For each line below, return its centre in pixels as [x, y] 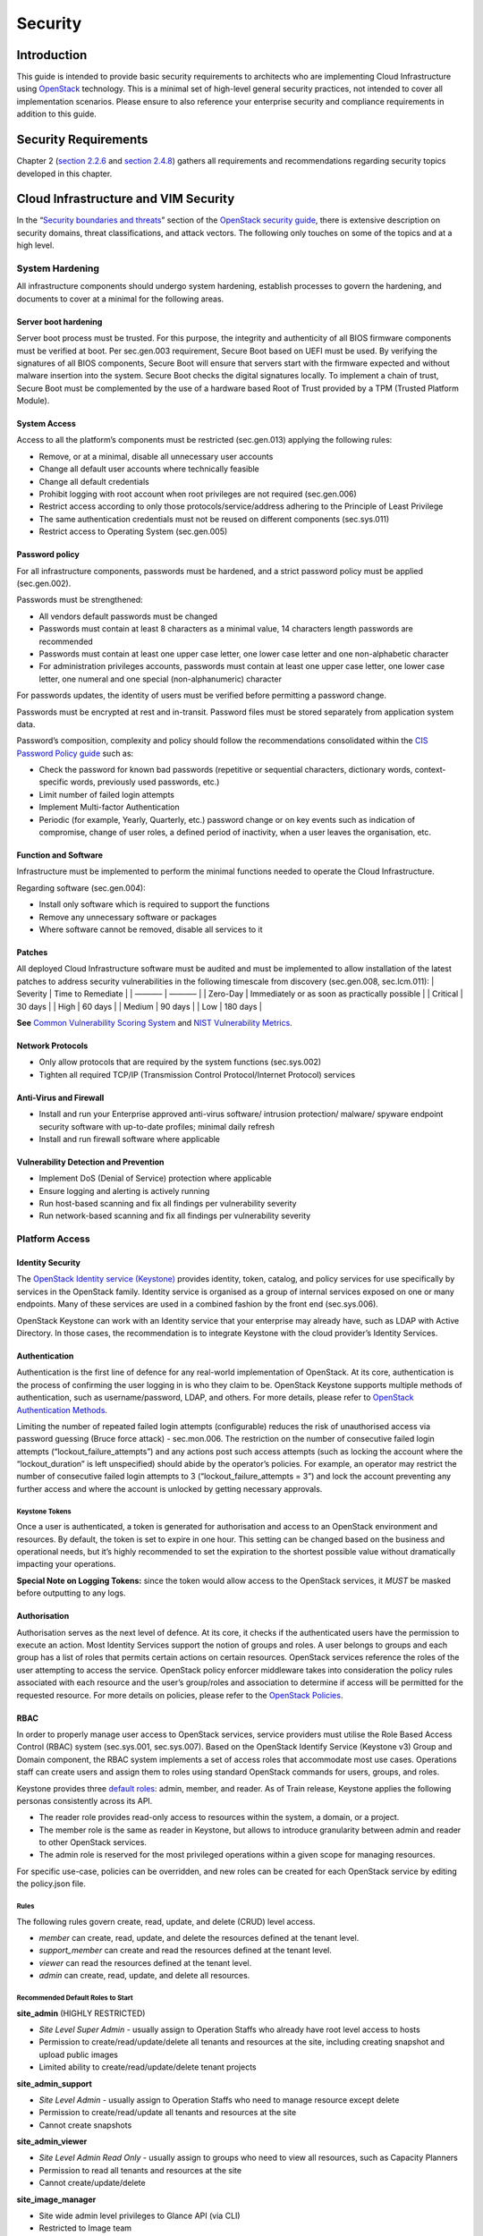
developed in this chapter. [64, 174]
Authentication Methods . [62, 1410]
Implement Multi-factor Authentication [109, 807]
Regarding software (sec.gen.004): [81, 888]
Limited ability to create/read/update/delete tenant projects [148, 2067]
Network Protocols [52, 1046]
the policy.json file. [51, 1884]
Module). [33, 401]
